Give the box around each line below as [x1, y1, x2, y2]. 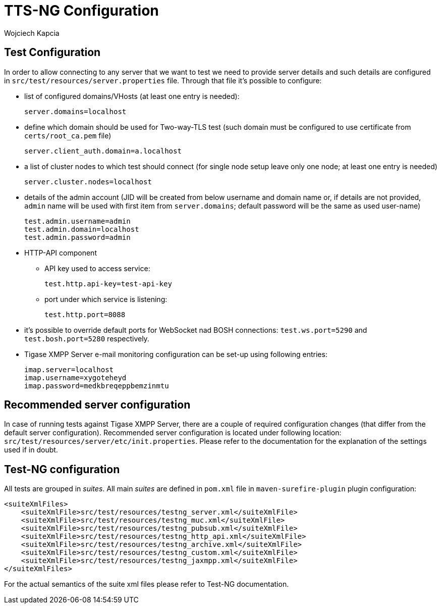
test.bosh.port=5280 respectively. [24, 334, 149, 343]
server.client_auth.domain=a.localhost [24, 146, 182, 155]
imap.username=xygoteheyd [24, 373, 127, 382]
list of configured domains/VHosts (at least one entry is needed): [24, 91, 240, 100]
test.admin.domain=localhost [24, 225, 139, 233]
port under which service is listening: [44, 294, 168, 303]
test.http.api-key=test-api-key [44, 279, 172, 288]
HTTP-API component [24, 248, 97, 257]
